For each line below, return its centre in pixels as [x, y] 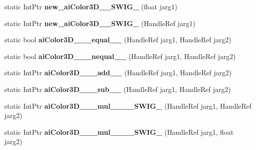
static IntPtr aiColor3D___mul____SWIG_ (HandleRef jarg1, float [119, 132]
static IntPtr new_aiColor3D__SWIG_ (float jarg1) [91, 6]
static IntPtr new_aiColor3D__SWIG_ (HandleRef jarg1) [100, 23]
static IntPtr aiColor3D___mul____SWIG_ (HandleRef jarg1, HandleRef [128, 105]
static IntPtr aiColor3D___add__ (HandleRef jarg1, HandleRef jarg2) [118, 73]
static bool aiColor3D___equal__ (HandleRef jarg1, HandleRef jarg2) [118, 40]
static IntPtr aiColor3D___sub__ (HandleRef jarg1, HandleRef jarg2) [118, 89]
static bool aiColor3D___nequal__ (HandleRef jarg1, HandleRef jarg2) [120, 56]
